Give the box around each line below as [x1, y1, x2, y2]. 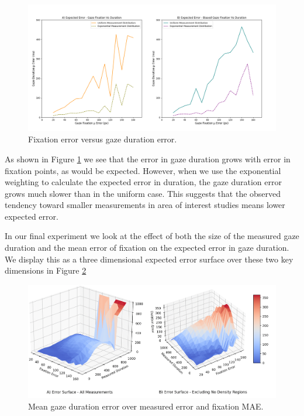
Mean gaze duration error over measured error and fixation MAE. [28, 400, 264, 412]
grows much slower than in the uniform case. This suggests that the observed [5, 187, 281, 199]
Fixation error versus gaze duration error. [28, 133, 177, 145]
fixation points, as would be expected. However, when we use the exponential [5, 164, 281, 176]
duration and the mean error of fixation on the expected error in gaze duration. [5, 241, 289, 254]
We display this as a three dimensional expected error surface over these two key [5, 253, 293, 265]
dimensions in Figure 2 [5, 264, 87, 277]
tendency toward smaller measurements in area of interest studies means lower [5, 199, 285, 211]
